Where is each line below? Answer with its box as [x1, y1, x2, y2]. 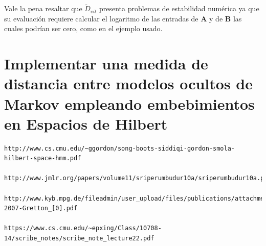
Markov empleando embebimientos [4, 93, 255, 114]
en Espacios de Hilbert [4, 113, 168, 134]
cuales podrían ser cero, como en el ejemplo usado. [4, 23, 163, 34]
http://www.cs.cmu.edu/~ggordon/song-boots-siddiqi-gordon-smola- [4, 144, 235, 152]
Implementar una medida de [4, 53, 208, 74]
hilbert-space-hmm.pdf [4, 155, 81, 162]
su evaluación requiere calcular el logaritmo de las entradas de [4, 13, 198, 23]
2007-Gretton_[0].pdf [4, 205, 78, 212]
